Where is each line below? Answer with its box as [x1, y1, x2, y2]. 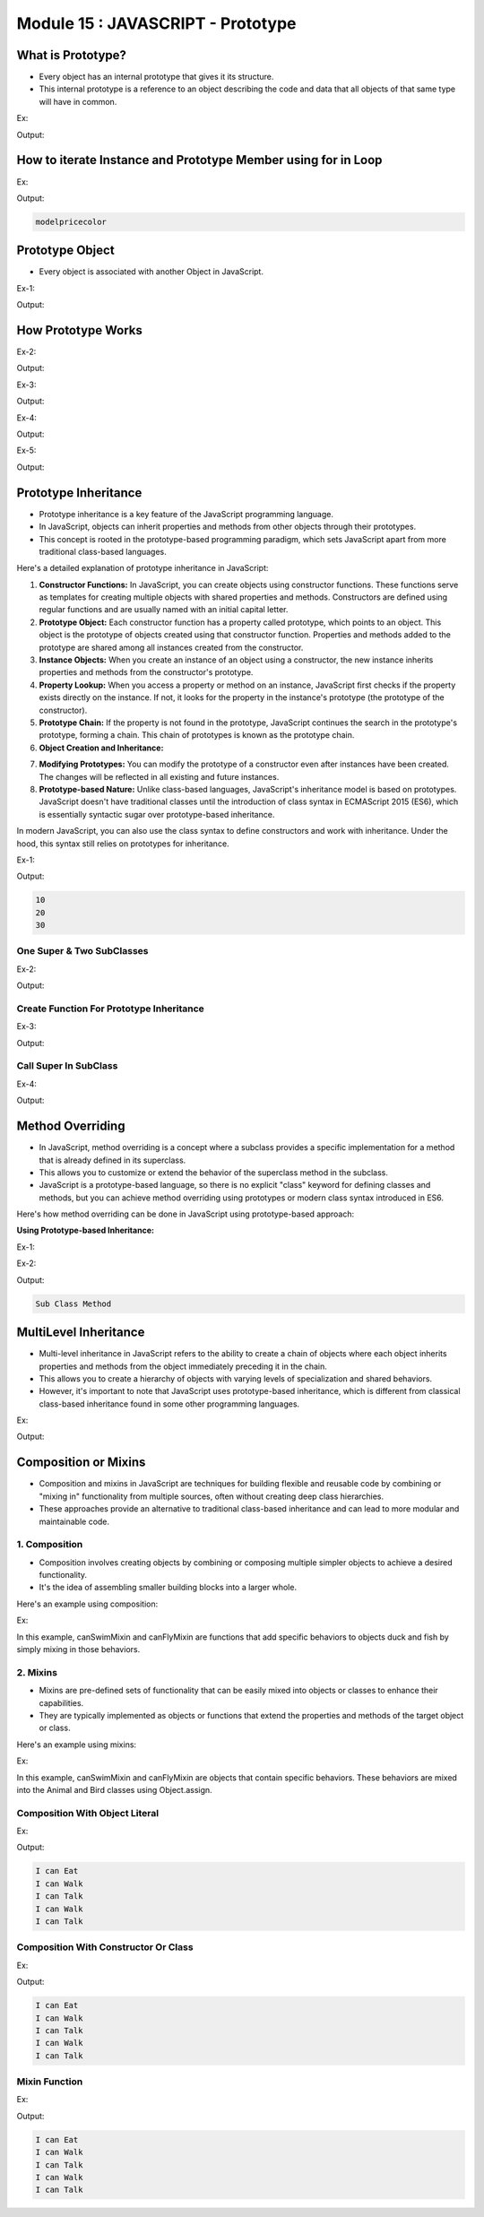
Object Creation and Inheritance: [39, 742, 164, 753]
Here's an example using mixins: [16, 1739, 137, 1750]
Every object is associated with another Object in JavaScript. [39, 266, 264, 277]
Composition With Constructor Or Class [16, 1941, 194, 1953]
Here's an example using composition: [16, 1598, 159, 1609]
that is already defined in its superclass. [39, 1155, 186, 1165]
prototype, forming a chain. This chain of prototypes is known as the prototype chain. [39, 730, 355, 740]
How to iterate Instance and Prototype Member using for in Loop [16, 152, 383, 168]
